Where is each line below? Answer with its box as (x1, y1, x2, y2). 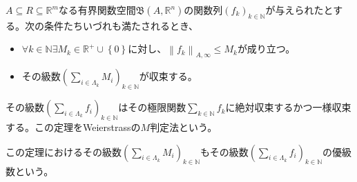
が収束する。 (139, 69, 197, 83)
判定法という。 (150, 120, 218, 134)
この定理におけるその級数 (6, 144, 122, 159)
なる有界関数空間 (58, 3, 136, 17)
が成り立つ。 (237, 41, 296, 56)
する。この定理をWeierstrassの (6, 120, 141, 134)
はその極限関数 (118, 100, 186, 114)
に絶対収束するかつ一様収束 (225, 100, 351, 114)
